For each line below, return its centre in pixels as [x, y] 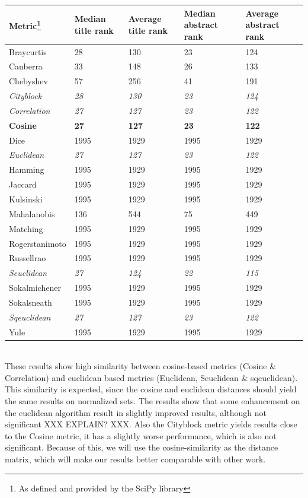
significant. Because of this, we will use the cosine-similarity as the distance [142, 447]
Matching [26, 228]
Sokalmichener [35, 288]
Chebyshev [28, 81]
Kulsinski [26, 199]
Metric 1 [25, 25]
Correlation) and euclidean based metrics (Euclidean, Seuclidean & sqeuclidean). [151, 377]
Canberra [26, 66]
